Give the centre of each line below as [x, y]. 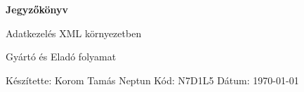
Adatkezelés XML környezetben [74, 33]
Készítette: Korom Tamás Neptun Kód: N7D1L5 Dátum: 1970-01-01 [152, 80]
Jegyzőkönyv [37, 9]
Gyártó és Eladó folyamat [61, 57]
